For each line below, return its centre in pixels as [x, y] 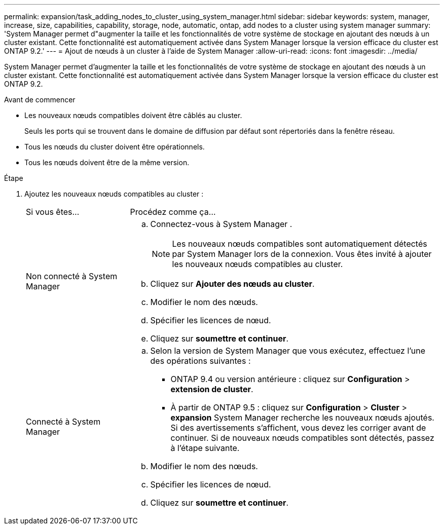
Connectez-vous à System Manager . [221, 224]
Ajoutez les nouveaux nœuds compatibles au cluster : [114, 194]
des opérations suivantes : [200, 361]
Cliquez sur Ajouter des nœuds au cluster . [232, 284]
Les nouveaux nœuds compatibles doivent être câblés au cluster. [133, 115]
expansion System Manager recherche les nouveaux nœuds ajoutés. [302, 418]
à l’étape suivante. [205, 448]
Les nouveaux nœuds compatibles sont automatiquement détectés [300, 244]
